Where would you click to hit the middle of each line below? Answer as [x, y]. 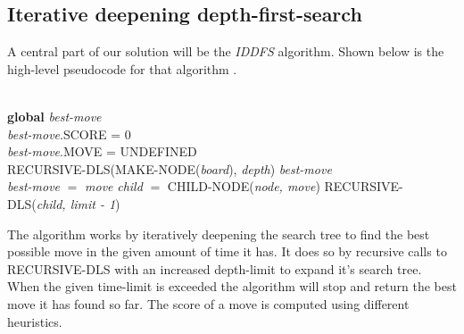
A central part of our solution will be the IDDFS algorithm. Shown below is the [226, 51]
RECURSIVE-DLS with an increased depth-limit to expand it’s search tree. [215, 268]
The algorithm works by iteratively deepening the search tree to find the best [219, 234]
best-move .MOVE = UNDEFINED [102, 151]
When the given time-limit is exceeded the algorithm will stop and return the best [232, 286]
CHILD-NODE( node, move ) [244, 186]
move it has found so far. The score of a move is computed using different [208, 303]
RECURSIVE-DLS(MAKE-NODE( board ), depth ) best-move [170, 168]
